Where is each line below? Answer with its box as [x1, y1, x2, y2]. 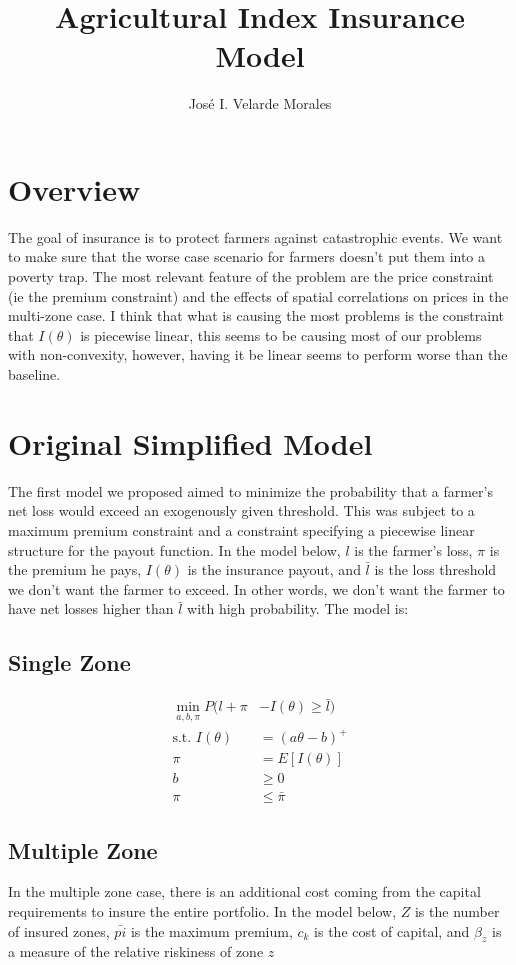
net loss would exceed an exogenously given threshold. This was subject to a [8, 500, 475, 521]
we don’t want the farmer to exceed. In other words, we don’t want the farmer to [8, 578, 505, 599]
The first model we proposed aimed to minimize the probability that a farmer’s [8, 480, 493, 501]
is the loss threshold [374, 559, 497, 580]
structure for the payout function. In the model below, [8, 539, 341, 560]
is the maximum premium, [130, 920, 293, 941]
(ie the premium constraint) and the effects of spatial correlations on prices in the [8, 285, 509, 306]
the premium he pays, [8, 559, 142, 580]
